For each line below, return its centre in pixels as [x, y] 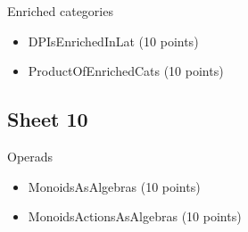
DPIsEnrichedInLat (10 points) [113, 41]
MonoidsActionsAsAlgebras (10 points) [135, 216]
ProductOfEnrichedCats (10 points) [126, 71]
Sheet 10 [48, 119]
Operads [30, 156]
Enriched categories [60, 11]
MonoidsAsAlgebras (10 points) [114, 186]
